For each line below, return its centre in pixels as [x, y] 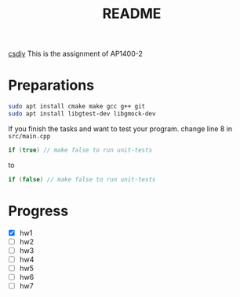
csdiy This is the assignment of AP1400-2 [75, 54]
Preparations [51, 85]
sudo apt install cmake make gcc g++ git [77, 107]
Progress [38, 211]
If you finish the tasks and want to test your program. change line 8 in [120, 128]
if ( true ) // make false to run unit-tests [80, 150]
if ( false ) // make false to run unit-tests [82, 179]
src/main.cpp [29, 136]
